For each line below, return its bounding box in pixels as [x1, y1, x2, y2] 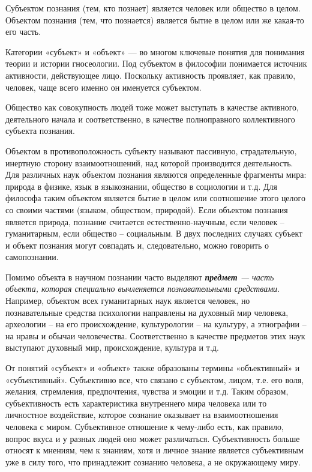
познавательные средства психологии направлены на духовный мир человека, [5, 306, 289, 318]
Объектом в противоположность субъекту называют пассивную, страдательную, [5, 144, 297, 157]
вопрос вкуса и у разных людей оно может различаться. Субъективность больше [5, 432, 300, 444]
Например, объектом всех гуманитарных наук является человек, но [5, 294, 250, 307]
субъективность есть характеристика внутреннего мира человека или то [5, 396, 267, 409]
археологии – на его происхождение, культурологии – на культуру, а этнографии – [5, 318, 307, 330]
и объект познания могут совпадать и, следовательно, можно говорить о [5, 238, 269, 251]
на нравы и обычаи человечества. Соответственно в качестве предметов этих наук [5, 329, 305, 342]
